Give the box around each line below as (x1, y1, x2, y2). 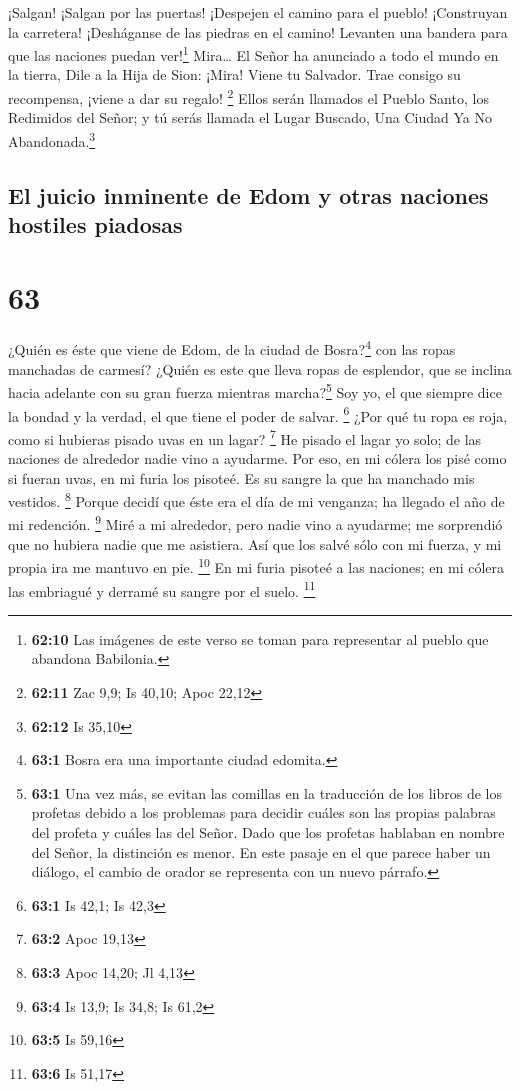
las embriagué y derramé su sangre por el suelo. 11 (8, 577, 316, 601)
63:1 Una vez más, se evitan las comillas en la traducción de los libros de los (31, 782, 502, 803)
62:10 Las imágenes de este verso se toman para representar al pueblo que (31, 628, 489, 649)
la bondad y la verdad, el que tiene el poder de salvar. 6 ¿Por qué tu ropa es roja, (8, 402, 508, 426)
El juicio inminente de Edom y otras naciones (8, 179, 489, 210)
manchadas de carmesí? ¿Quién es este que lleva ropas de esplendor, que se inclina (8, 358, 512, 379)
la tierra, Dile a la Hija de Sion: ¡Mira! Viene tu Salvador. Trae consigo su (8, 64, 461, 85)
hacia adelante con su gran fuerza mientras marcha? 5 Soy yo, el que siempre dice (8, 379, 502, 402)
